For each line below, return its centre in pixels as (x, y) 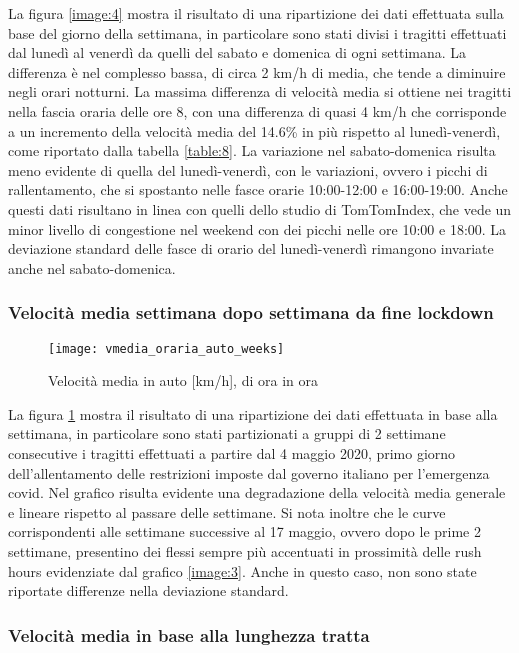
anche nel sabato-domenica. (92, 267)
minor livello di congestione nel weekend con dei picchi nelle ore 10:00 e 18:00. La (257, 228)
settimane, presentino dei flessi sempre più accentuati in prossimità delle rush (245, 550)
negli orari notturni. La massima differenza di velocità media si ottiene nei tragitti (260, 91)
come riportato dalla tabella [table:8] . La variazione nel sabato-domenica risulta (252, 150)
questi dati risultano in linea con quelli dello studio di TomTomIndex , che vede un (260, 208)
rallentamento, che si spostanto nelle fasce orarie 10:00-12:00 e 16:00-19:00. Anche (258, 189)
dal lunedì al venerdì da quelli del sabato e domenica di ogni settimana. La (237, 52)
